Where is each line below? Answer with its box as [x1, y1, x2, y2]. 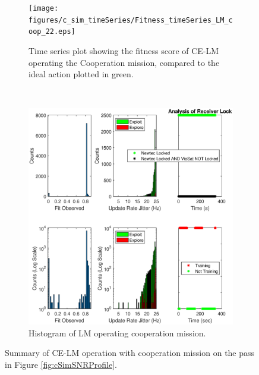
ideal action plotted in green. [29, 68, 134, 80]
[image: [29, 4, 59, 12]
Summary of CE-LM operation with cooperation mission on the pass [5, 346, 255, 359]
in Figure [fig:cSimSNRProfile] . [5, 358, 117, 371]
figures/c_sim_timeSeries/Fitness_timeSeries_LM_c [29, 15, 233, 24]
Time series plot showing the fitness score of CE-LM [29, 44, 219, 56]
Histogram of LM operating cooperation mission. [29, 326, 206, 339]
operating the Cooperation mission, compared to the [29, 56, 220, 68]
